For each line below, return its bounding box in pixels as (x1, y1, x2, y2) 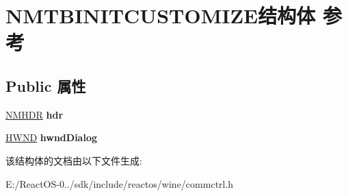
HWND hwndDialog (5, 130, 97, 145)
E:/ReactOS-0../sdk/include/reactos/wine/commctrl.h (5, 176, 234, 191)
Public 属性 (5, 75, 86, 96)
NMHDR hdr (5, 107, 64, 121)
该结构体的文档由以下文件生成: (5, 153, 142, 167)
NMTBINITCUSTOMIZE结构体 (5, 1, 316, 29)
